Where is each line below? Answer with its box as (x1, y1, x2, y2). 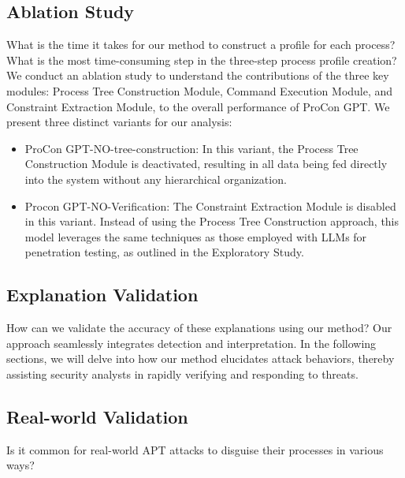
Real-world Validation (6, 404, 188, 428)
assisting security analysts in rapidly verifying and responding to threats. (6, 365, 359, 382)
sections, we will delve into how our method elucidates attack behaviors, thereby (6, 350, 395, 367)
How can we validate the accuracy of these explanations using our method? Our (6, 319, 392, 336)
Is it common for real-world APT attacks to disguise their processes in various (6, 441, 384, 457)
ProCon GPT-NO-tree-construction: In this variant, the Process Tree (24, 140, 359, 156)
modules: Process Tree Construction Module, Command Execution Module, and (6, 82, 393, 99)
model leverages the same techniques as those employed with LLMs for (24, 228, 367, 245)
